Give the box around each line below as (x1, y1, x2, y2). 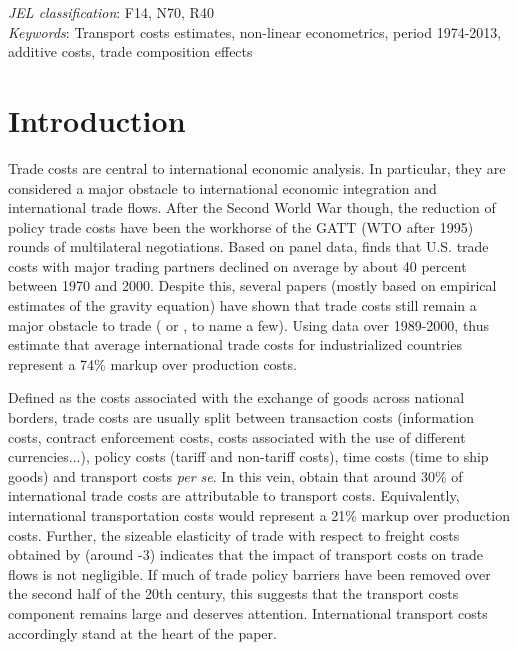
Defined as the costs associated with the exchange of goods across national (8, 387, 465, 408)
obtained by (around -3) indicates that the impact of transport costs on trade (8, 544, 483, 565)
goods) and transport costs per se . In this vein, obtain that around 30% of (8, 465, 463, 486)
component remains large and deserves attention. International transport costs (8, 602, 488, 623)
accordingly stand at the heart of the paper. (8, 622, 277, 643)
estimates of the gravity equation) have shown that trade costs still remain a (8, 295, 477, 316)
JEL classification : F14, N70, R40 (8, 2, 214, 22)
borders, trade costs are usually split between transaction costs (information (8, 407, 474, 428)
